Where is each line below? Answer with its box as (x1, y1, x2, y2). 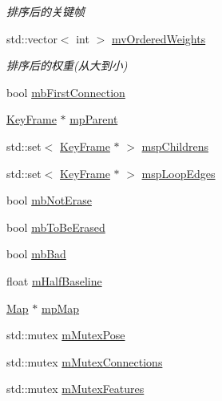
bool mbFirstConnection (6, 83, 125, 100)
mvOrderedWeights (111, 30, 206, 47)
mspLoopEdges (141, 164, 216, 181)
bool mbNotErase (6, 192, 92, 209)
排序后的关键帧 (6, 3, 85, 19)
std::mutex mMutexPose (6, 326, 125, 343)
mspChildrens (141, 137, 209, 154)
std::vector (6, 30, 57, 47)
